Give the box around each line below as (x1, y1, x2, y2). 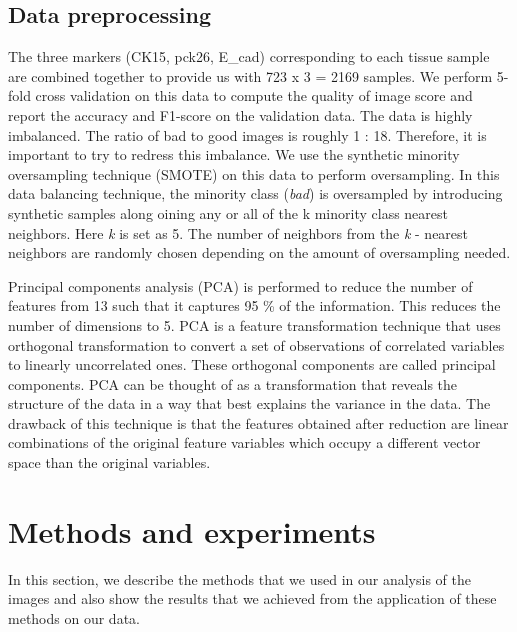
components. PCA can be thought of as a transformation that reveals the (8, 373, 458, 394)
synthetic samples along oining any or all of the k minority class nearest (8, 202, 449, 223)
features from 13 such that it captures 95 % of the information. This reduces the (8, 295, 501, 316)
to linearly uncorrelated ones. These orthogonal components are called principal (8, 354, 496, 375)
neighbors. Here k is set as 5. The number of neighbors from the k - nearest (8, 222, 469, 243)
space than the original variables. (8, 452, 211, 473)
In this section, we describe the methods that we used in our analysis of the (8, 568, 471, 589)
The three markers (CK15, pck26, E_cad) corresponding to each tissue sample (8, 46, 490, 67)
